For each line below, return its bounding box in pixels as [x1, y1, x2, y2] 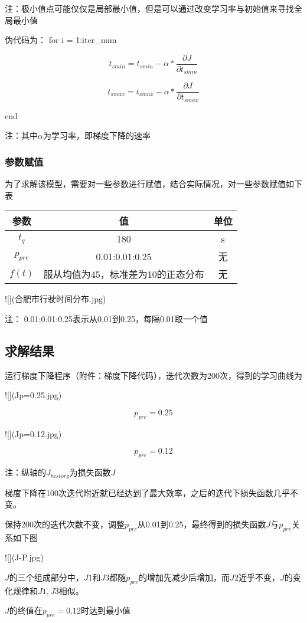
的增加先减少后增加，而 [139, 570, 230, 583]
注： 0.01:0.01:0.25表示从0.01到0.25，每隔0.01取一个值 [5, 313, 208, 324]
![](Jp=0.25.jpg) [5, 389, 62, 401]
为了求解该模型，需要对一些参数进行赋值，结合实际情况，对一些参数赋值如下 [5, 178, 302, 190]
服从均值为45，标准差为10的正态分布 [43, 267, 204, 281]
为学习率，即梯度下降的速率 [43, 129, 151, 142]
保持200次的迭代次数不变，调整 [5, 517, 125, 530]
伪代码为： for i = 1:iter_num [5, 34, 117, 46]
